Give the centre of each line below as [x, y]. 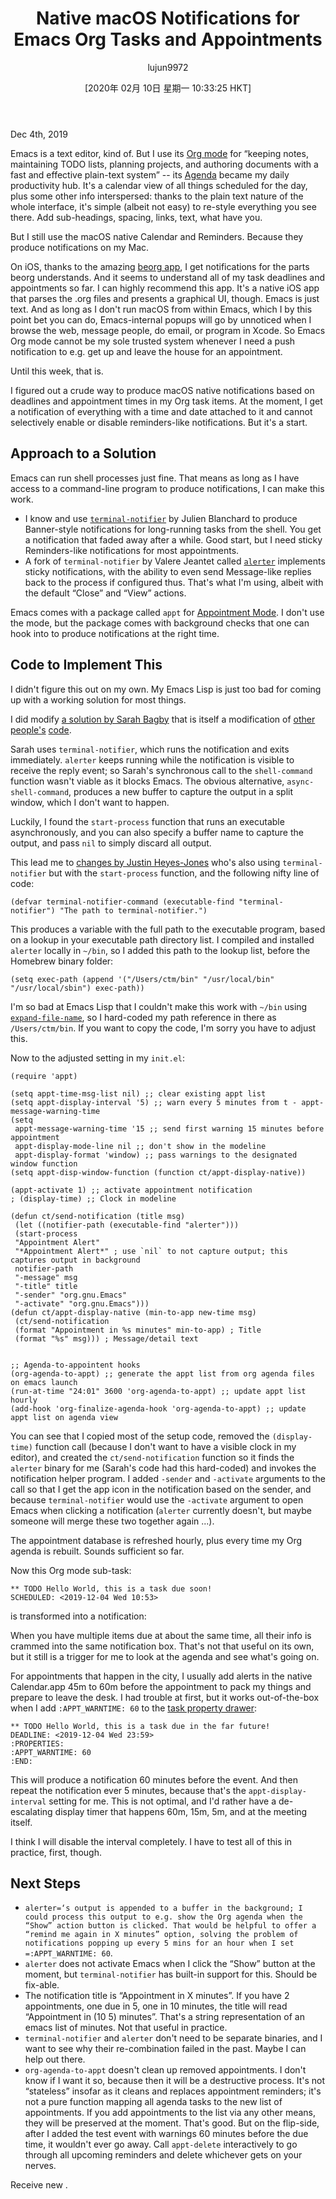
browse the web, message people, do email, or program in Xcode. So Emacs [168, 330]
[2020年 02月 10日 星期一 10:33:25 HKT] [168, 88]
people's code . [41, 729]
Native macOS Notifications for [168, 18]
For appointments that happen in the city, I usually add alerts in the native [161, 1676]
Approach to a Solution [83, 453]
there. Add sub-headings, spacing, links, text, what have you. [136, 217]
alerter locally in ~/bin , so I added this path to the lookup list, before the [160, 950]
